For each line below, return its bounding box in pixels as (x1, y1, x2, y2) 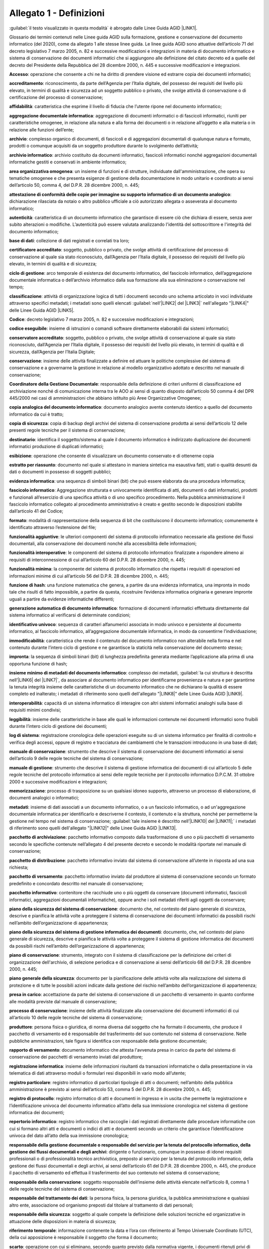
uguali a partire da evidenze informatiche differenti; (9, 596, 115, 602)
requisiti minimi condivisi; (9, 707, 61, 713)
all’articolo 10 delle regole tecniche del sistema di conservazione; (9, 1015, 143, 1021)
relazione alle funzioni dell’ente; (9, 126, 74, 132)
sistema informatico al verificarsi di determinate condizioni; (9, 612, 131, 618)
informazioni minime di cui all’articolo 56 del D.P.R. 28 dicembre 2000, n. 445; (9, 573, 169, 579)
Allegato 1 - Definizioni (9, 7, 105, 18)
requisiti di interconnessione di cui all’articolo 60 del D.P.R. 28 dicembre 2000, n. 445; (9, 557, 186, 563)
